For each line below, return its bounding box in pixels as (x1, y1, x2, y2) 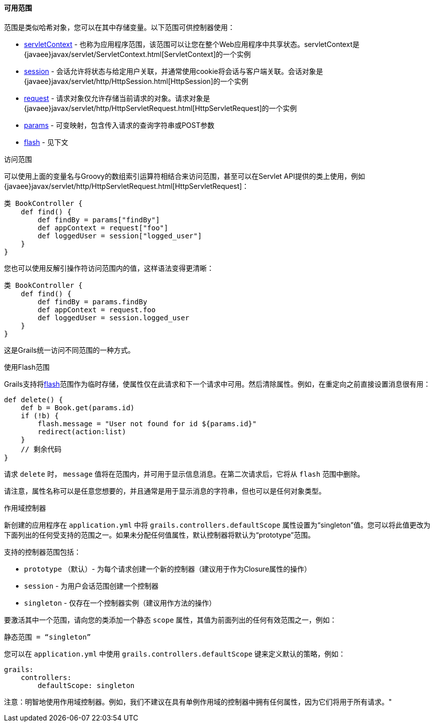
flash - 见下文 (24, 137, 68, 146)
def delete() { (4, 395, 63, 404)
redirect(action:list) (37, 427, 126, 436)
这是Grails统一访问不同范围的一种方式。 (4, 345, 135, 354)
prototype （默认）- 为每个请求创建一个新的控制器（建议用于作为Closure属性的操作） (24, 564, 312, 573)
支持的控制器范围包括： (4, 547, 81, 556)
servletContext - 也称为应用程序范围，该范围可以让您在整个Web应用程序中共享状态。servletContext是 (24, 39, 360, 48)
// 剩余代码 (20, 445, 62, 453)
